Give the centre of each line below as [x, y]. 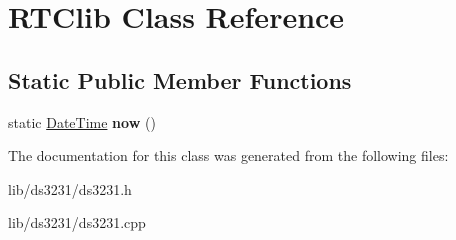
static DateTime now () [82, 121]
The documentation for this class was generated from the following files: [228, 155]
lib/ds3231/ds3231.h [70, 188]
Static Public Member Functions [180, 79]
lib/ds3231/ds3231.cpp [77, 222]
